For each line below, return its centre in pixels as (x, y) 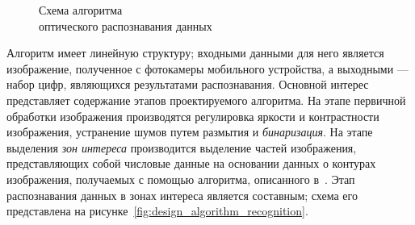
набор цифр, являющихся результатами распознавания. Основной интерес (188, 84)
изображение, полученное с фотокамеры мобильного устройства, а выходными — (207, 68)
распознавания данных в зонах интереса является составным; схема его (182, 195)
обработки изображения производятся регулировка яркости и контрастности (193, 116)
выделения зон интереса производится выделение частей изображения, (182, 147)
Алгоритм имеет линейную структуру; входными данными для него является (195, 53)
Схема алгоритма (81, 10)
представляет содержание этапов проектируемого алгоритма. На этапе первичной (206, 100)
